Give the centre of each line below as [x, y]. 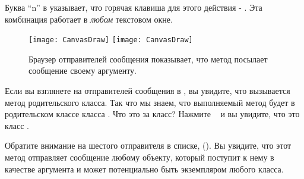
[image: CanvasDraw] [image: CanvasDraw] [111, 40]
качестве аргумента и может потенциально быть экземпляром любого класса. [144, 169]
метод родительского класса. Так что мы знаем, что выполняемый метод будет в [150, 102]
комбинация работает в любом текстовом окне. [89, 19]
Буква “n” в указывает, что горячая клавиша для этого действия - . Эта [134, 7]
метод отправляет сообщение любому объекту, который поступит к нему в [140, 157]
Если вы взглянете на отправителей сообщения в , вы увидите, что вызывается [148, 91]
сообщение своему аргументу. [83, 70]
